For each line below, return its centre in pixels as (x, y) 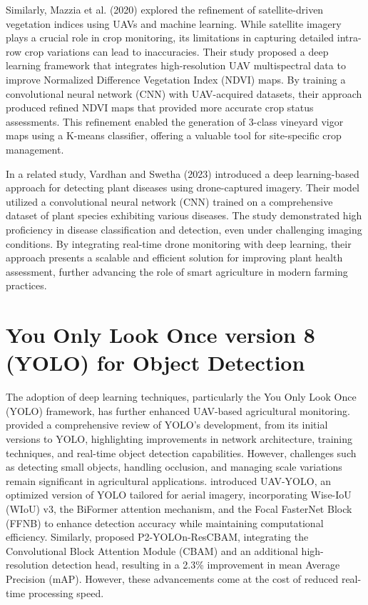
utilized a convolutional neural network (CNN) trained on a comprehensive (169, 201)
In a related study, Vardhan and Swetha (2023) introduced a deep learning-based (183, 173)
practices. (26, 285)
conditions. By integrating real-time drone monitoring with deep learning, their (179, 243)
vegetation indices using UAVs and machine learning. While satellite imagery (174, 23)
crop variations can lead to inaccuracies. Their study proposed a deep (177, 51)
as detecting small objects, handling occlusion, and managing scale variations (174, 467)
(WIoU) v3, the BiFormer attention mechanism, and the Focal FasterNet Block (179, 508)
